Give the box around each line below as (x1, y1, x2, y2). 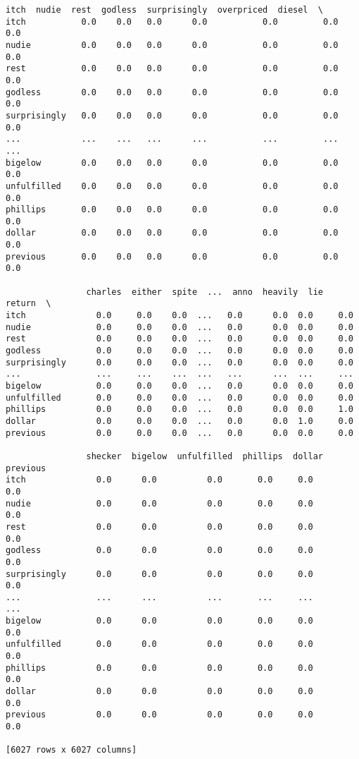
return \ (6, 298, 51, 309)
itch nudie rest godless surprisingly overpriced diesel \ (6, 5, 324, 15)
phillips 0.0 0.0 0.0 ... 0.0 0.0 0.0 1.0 (6, 404, 353, 415)
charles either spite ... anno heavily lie (86, 286, 324, 297)
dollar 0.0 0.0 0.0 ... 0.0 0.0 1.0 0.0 (6, 415, 353, 426)
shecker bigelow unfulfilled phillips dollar (86, 451, 324, 461)
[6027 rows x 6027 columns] (6, 745, 137, 755)
